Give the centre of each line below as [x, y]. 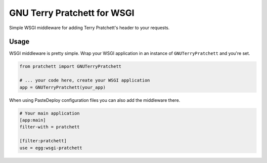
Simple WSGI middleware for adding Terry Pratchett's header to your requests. [89, 28]
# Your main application [50, 113]
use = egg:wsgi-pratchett [51, 148]
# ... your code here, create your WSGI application [85, 81]
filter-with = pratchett [50, 127]
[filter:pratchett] [43, 141]
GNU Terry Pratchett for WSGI [72, 13]
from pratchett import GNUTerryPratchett [70, 66]
